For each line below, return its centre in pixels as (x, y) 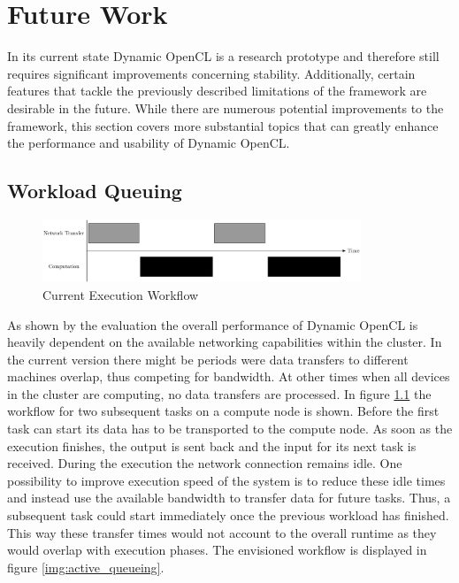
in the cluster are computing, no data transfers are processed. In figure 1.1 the (219, 393)
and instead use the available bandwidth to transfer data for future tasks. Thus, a (229, 498)
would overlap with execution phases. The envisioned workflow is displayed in (217, 550)
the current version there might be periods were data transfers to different (208, 359)
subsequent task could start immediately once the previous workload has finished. (228, 515)
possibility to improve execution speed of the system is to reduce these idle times (226, 480)
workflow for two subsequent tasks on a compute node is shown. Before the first (223, 411)
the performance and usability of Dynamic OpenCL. (149, 143)
